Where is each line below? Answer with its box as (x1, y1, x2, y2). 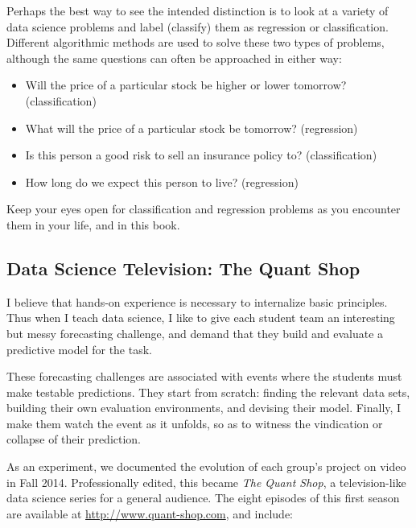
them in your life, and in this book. (6, 216, 180, 233)
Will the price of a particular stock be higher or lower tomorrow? (25, 76, 347, 93)
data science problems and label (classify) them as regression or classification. (6, 18, 389, 35)
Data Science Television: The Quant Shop (6, 255, 360, 280)
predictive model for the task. (6, 340, 152, 357)
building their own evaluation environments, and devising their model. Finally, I (6, 399, 402, 416)
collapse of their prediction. (6, 431, 142, 448)
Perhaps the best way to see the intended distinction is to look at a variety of (6, 2, 389, 19)
